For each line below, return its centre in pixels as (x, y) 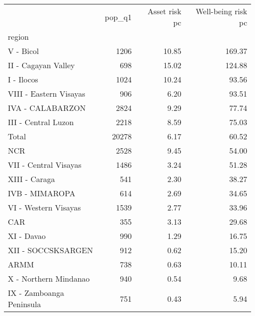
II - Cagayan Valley (41, 65)
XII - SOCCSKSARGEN (51, 250)
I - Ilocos (23, 79)
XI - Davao (27, 236)
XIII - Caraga (32, 179)
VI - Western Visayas (44, 207)
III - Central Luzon (41, 122)
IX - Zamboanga (36, 293)
